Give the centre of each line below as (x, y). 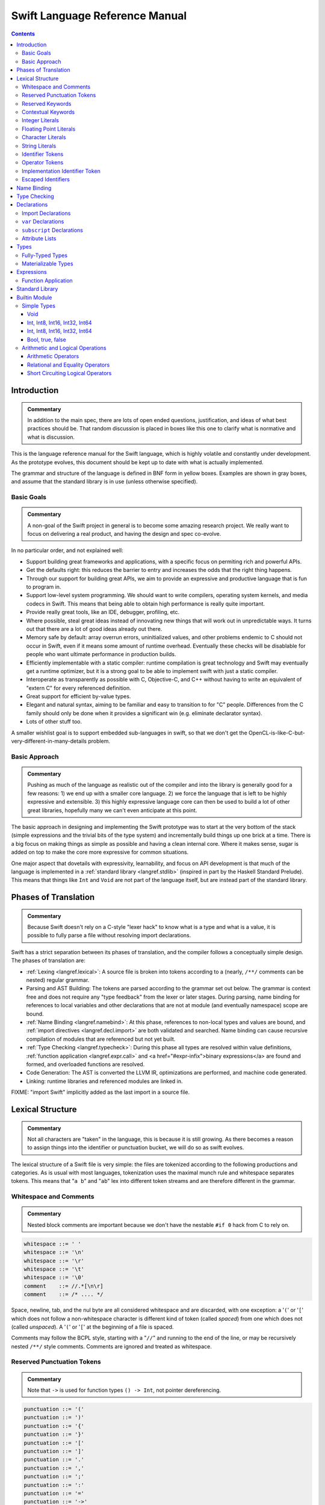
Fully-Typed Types (45, 255)
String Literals (39, 146)
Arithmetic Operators (53, 356)
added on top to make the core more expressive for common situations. (100, 852)
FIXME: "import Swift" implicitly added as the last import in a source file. (100, 1092)
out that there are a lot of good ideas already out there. (94, 628)
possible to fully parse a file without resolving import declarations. (109, 936)
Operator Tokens (43, 163)
